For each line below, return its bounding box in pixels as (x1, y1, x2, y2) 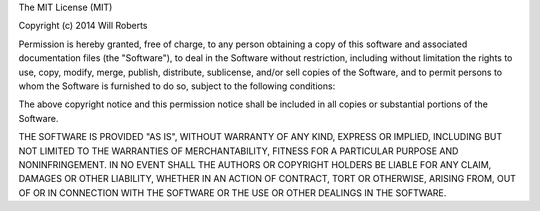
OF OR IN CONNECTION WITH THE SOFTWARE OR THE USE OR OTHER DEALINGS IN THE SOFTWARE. (18, 186, 447, 199)
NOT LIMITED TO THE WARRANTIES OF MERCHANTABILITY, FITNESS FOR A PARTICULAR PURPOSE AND (18, 145, 459, 157)
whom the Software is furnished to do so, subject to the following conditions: (18, 80, 336, 92)
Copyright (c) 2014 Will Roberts (18, 20, 149, 32)
